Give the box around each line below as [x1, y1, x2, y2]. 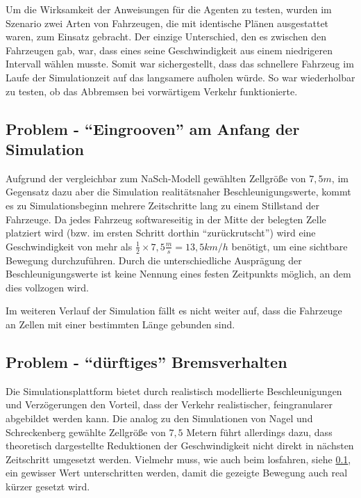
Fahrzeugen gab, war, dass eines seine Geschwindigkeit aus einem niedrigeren [6, 42, 333, 57]
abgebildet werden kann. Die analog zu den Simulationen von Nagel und [6, 410, 313, 425]
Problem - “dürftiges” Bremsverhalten [6, 351, 287, 372]
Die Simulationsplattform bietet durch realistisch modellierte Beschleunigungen [6, 383, 342, 398]
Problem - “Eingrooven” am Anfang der [6, 118, 300, 139]
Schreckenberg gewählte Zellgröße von [6, 424, 166, 439]
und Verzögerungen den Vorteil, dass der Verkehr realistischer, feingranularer [6, 397, 333, 412]
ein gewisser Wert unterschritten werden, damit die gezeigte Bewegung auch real [6, 465, 348, 480]
